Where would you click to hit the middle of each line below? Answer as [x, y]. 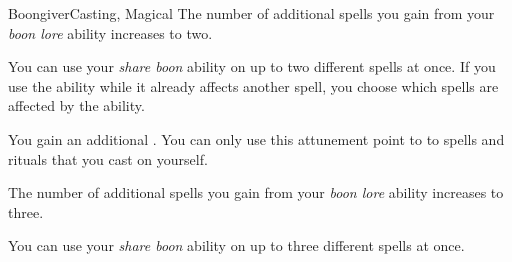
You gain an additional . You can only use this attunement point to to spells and [256, 138]
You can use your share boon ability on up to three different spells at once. [236, 245]
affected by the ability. [76, 105]
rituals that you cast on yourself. [108, 158]
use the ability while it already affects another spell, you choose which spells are [253, 85]
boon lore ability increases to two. [110, 32]
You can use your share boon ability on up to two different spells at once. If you [252, 66]
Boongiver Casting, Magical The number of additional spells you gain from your [251, 13]
